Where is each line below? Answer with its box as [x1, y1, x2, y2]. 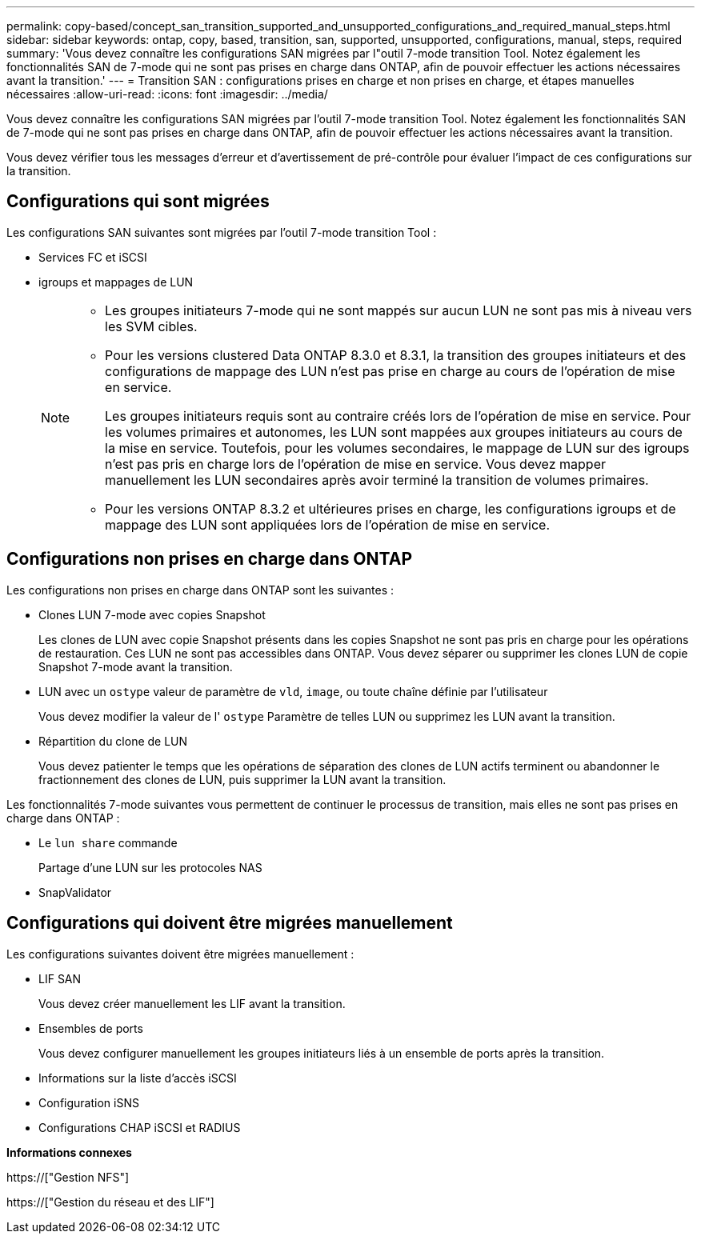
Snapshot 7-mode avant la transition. [38, 659, 233, 674]
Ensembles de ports [38, 1021, 143, 1035]
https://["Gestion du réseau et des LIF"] [6, 1194, 214, 1209]
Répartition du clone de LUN [38, 734, 188, 748]
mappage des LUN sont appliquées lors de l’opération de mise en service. [105, 516, 550, 533]
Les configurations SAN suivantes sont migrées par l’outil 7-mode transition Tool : [6, 225, 437, 239]
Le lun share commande [38, 835, 178, 850]
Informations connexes [6, 1145, 132, 1159]
